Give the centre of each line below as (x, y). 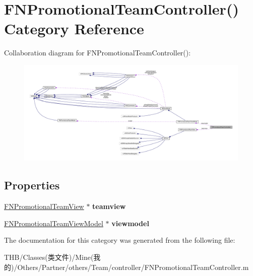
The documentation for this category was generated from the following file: (120, 240)
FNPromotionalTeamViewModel (54, 223)
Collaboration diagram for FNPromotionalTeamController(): (98, 53)
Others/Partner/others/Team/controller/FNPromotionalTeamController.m (133, 267)
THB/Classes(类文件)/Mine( (49, 257)
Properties (32, 185)
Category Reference (74, 28)
